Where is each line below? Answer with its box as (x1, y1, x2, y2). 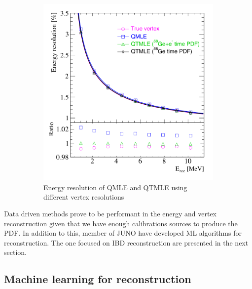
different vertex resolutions (43, 192, 124, 202)
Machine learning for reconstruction (4, 271, 191, 287)
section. (4, 247, 27, 257)
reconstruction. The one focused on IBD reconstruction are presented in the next (4, 237, 249, 248)
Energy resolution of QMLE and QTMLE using (43, 182, 187, 192)
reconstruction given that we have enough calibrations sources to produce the (4, 218, 238, 228)
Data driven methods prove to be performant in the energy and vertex (4, 208, 217, 218)
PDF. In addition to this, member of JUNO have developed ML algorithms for (4, 228, 242, 238)
